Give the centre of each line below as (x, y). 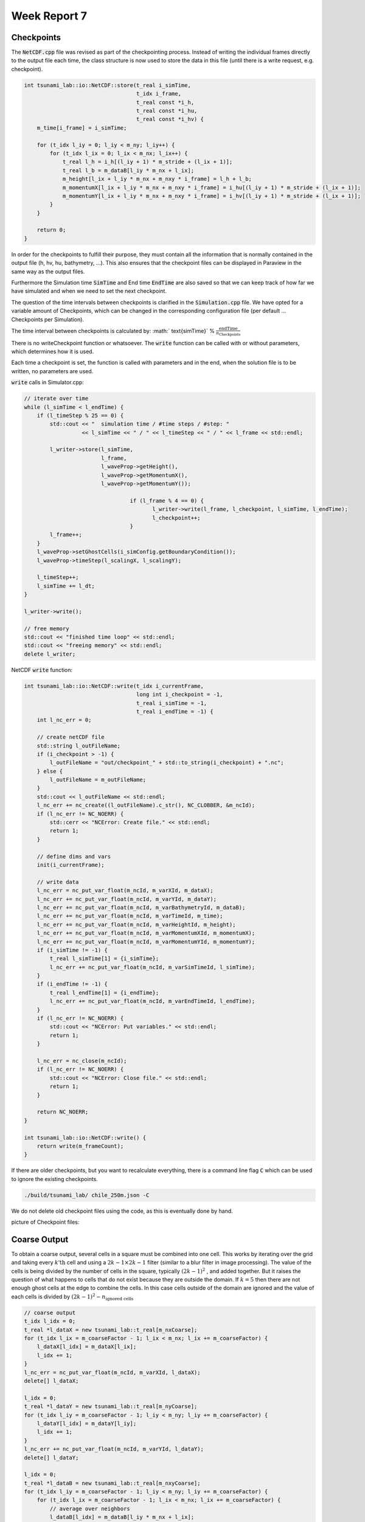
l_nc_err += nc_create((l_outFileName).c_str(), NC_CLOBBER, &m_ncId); (146, 805)
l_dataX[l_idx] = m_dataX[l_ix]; (87, 1347)
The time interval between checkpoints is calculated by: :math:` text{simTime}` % (113, 331)
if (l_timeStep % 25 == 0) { (80, 415)
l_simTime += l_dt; (66, 586)
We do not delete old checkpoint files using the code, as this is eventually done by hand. (122, 1211)
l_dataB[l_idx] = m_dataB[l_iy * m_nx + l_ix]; (122, 1517)
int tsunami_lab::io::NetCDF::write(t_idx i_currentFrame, (114, 686)
